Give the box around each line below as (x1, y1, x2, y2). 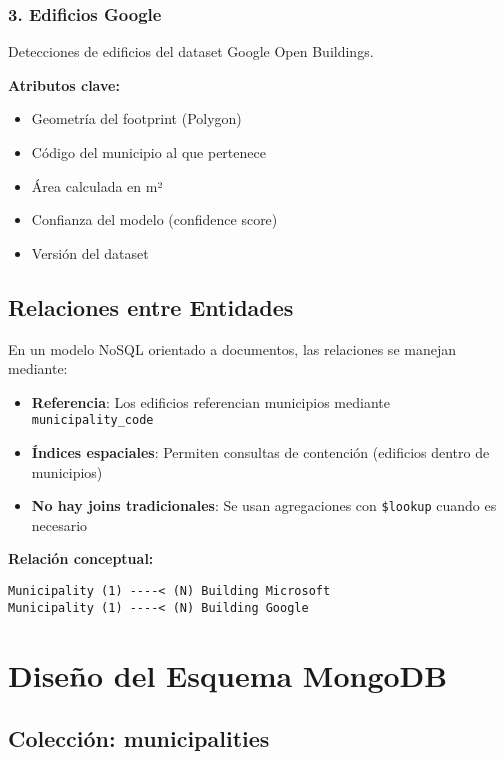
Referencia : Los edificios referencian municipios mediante (31, 391, 390, 412)
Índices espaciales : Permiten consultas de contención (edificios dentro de (31, 442, 490, 463)
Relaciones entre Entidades (8, 291, 294, 322)
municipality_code (31, 413, 154, 428)
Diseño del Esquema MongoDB (8, 654, 448, 695)
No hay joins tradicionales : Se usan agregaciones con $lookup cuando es (31, 495, 497, 516)
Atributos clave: (8, 74, 120, 95)
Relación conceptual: (8, 548, 154, 569)
